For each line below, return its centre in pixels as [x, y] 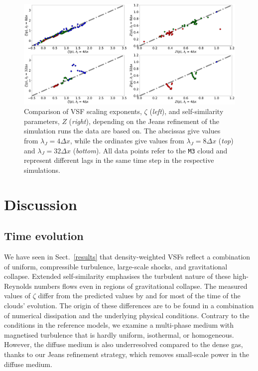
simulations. [42, 170]
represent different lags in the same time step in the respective [119, 160]
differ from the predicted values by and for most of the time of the [139, 296]
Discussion [41, 204]
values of [17, 296]
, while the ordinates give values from [127, 141]
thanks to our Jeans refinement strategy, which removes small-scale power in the [127, 354]
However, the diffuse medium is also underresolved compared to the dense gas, [124, 344]
